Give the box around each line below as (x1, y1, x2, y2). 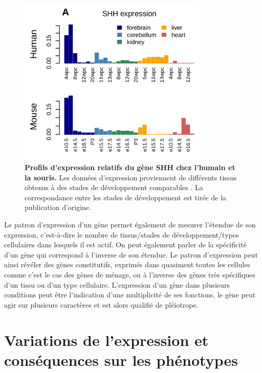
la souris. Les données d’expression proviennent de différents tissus (25, 172, 237, 182)
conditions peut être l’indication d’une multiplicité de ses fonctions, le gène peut (4, 289, 256, 300)
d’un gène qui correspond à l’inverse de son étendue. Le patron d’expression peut (4, 249, 258, 260)
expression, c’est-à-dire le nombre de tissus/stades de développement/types (4, 229, 239, 240)
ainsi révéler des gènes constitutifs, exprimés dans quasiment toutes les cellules (4, 259, 250, 270)
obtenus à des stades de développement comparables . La (25, 182, 203, 193)
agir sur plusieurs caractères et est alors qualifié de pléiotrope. (4, 299, 199, 310)
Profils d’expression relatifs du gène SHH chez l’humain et (25, 162, 235, 173)
